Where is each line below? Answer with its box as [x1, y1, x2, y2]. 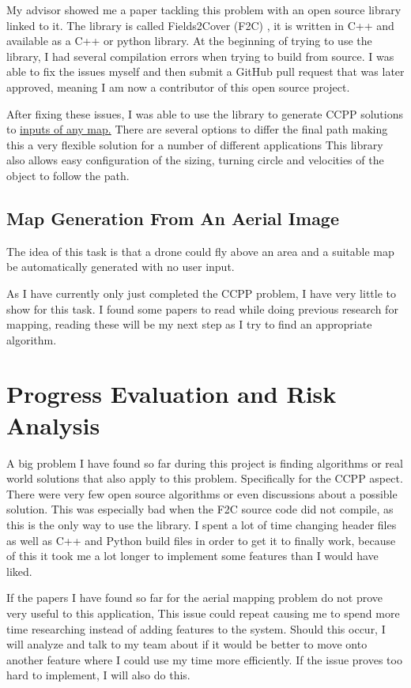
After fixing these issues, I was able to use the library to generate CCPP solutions [6, 105, 404, 122]
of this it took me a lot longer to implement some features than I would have [6, 547, 379, 564]
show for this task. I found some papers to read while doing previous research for [6, 300, 398, 317]
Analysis [6, 408, 100, 441]
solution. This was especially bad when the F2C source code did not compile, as [6, 501, 394, 517]
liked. [6, 562, 32, 579]
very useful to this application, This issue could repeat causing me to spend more [6, 604, 400, 621]
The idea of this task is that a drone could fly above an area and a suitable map [6, 242, 394, 259]
